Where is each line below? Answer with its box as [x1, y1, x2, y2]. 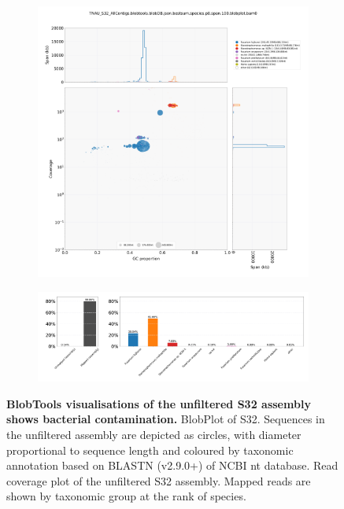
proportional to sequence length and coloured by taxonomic [6, 441, 294, 458]
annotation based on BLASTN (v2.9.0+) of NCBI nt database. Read [6, 457, 338, 474]
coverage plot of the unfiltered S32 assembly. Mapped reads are [6, 472, 311, 489]
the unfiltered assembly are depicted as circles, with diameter [6, 426, 301, 442]
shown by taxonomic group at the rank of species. [6, 488, 246, 504]
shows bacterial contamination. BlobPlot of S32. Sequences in [6, 411, 325, 427]
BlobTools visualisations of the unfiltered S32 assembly [6, 395, 311, 411]
